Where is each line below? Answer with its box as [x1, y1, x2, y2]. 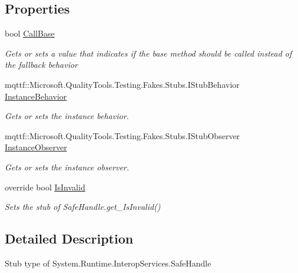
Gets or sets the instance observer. [5, 160, 130, 173]
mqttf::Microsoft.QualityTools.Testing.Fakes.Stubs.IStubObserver [5, 129, 240, 142]
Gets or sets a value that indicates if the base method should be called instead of [5, 47, 292, 59]
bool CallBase [5, 27, 55, 40]
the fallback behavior [5, 58, 78, 71]
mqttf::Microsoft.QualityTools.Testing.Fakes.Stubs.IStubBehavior [5, 78, 240, 90]
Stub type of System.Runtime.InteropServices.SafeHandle [5, 256, 211, 269]
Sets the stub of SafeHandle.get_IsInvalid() [5, 200, 161, 213]
